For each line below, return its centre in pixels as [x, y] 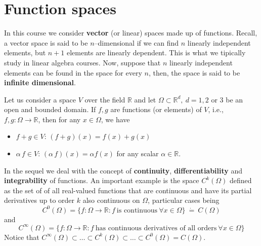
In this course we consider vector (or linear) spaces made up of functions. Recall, [131, 33]
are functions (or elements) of [156, 109]
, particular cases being [184, 200]
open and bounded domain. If [50, 109]
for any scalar [138, 153]
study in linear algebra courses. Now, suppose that [82, 62]
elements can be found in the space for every [73, 72]
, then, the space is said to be [194, 72]
